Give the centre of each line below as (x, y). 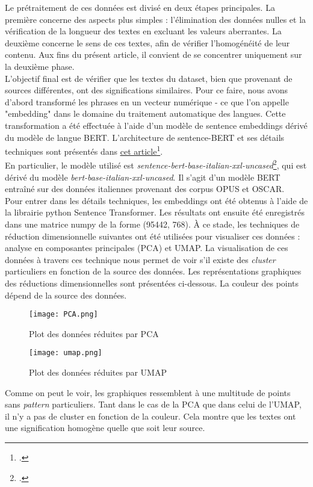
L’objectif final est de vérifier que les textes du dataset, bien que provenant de (149, 78)
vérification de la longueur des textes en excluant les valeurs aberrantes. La (143, 31)
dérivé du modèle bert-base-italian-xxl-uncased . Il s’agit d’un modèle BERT (143, 177)
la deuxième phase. (40, 66)
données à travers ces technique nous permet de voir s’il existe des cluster (140, 259)
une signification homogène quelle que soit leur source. (105, 428)
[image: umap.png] (66, 353)
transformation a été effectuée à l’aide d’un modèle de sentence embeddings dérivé (156, 125)
